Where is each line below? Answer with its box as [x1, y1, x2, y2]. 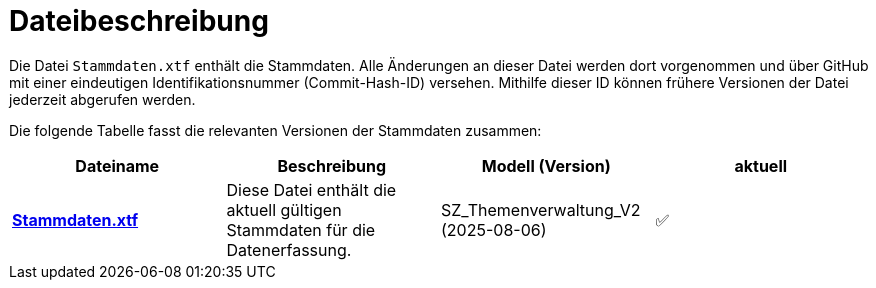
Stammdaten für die [226, 219, 376, 240]
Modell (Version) [481, 155, 611, 176]
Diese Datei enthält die [226, 179, 397, 200]
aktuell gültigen [226, 199, 342, 220]
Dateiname [75, 155, 160, 176]
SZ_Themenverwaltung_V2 [441, 199, 641, 220]
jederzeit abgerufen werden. [9, 90, 196, 108]
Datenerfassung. [226, 239, 352, 260]
